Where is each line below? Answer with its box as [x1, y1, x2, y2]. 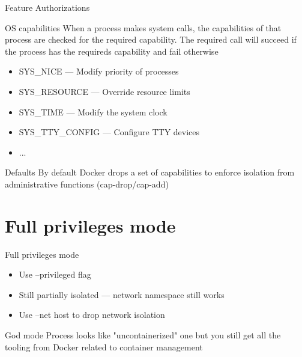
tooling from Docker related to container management [5, 340, 203, 353]
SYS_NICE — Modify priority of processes [19, 65, 179, 78]
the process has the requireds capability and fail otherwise [5, 44, 219, 57]
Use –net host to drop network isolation [19, 308, 165, 321]
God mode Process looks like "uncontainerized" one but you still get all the [5, 329, 281, 341]
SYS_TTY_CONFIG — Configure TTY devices [19, 126, 200, 138]
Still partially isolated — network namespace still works [19, 288, 225, 301]
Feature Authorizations [5, 1, 90, 13]
